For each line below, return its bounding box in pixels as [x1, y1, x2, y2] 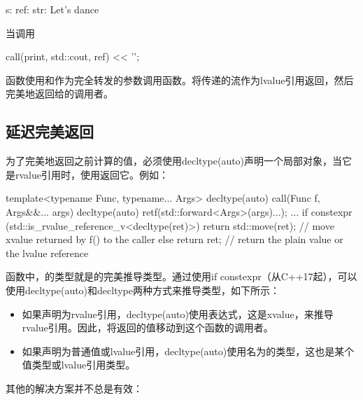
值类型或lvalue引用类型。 [22, 357, 136, 372]
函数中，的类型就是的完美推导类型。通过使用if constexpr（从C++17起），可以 [6, 269, 357, 284]
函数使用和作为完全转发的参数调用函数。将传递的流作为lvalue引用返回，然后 [6, 72, 354, 87]
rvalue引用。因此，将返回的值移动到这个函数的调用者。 [22, 320, 273, 335]
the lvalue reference [6, 245, 89, 260]
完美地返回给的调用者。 [6, 86, 113, 101]
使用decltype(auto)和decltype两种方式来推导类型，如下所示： [6, 282, 280, 297]
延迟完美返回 [6, 120, 94, 142]
